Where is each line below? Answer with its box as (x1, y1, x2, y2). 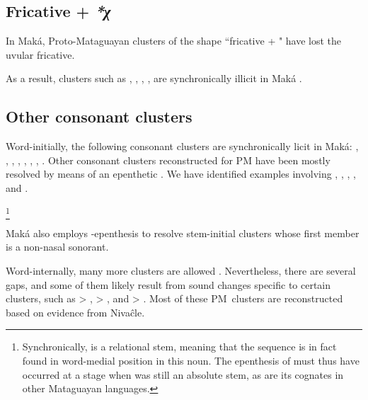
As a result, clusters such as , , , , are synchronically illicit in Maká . (6, 71, 302, 86)
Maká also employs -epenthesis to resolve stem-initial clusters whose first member (6, 225, 360, 240)
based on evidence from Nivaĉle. (6, 304, 145, 319)
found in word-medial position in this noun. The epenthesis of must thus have (22, 353, 360, 368)
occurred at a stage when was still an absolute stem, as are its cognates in (22, 367, 344, 382)
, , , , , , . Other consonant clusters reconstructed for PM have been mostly (6, 152, 330, 167)
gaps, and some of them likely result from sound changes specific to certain (6, 277, 331, 292)
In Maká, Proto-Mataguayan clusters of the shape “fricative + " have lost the (6, 33, 342, 48)
